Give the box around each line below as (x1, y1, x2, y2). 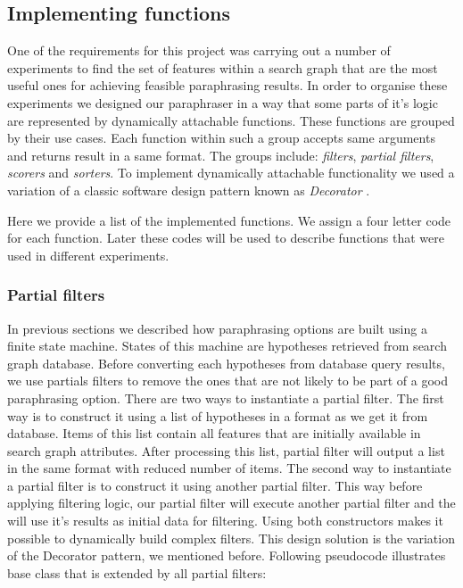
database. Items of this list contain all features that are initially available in (7, 424, 421, 443)
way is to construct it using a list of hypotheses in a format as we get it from (7, 406, 428, 425)
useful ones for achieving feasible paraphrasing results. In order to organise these (7, 76, 448, 95)
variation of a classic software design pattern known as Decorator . (7, 180, 370, 199)
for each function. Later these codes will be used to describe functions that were (7, 228, 444, 247)
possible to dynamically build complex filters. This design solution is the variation (7, 528, 455, 547)
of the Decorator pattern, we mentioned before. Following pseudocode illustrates (7, 546, 446, 565)
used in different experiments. (7, 245, 169, 264)
